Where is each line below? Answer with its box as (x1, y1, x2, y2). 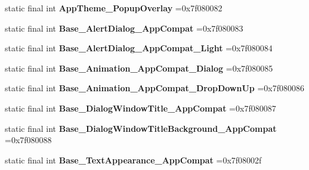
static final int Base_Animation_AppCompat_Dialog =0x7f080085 (5, 61, 273, 74)
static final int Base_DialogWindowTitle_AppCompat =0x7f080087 (5, 101, 276, 114)
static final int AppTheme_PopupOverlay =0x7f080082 (5, 2, 223, 14)
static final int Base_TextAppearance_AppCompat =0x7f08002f (5, 153, 262, 166)
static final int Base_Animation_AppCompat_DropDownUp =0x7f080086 (5, 82, 305, 94)
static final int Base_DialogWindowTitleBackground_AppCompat (5, 122, 277, 134)
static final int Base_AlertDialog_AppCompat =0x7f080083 (5, 21, 243, 34)
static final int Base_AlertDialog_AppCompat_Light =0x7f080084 (5, 42, 273, 54)
